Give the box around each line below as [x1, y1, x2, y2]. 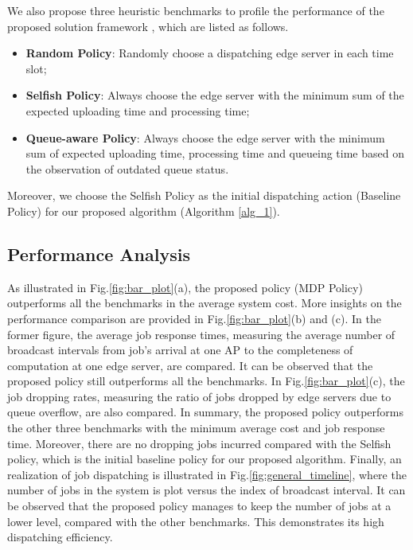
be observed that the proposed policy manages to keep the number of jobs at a [7, 497, 392, 514]
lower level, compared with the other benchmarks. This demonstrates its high [7, 513, 384, 529]
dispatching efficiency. [7, 529, 113, 545]
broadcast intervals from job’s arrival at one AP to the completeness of [7, 341, 353, 358]
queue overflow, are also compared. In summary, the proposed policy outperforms [7, 404, 403, 420]
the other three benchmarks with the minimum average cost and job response [7, 419, 385, 436]
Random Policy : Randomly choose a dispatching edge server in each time [25, 45, 394, 61]
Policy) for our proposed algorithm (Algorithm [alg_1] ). [7, 202, 280, 219]
